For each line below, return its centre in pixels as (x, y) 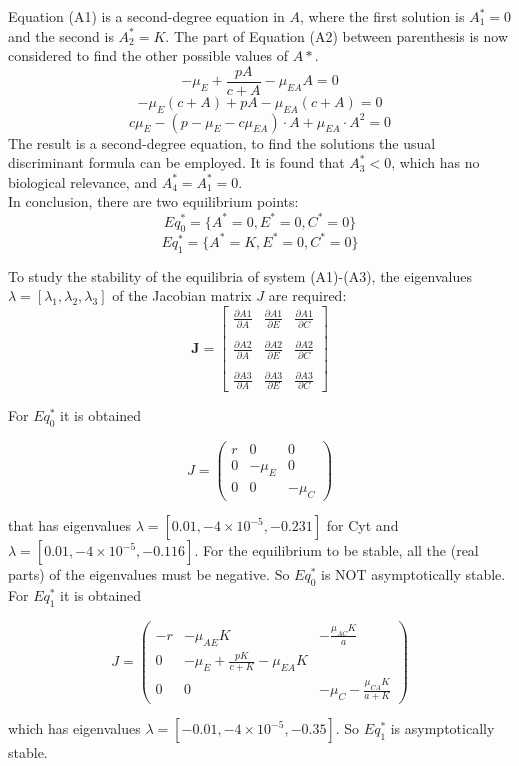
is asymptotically (442, 728)
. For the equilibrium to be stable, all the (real (336, 550)
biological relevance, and (82, 181)
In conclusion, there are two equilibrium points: (153, 201)
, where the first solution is (382, 16)
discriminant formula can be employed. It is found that (176, 162)
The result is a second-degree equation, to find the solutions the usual (222, 142)
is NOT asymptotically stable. (413, 574)
